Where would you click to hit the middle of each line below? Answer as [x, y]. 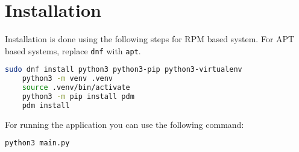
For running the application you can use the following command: [124, 124]
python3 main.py [37, 143]
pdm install [46, 105]
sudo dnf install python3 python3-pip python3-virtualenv [124, 70]
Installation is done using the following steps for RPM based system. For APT [150, 39]
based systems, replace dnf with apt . [73, 50]
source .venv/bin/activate [76, 88]
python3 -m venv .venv [68, 79]
